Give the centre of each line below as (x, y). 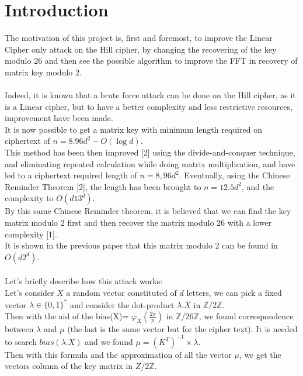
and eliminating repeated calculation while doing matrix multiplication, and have (150, 163)
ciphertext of (27, 141)
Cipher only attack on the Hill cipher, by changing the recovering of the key (141, 49)
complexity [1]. (31, 234)
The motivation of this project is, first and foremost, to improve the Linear (139, 38)
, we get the (260, 354)
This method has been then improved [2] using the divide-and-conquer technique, (150, 152)
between (19, 328)
